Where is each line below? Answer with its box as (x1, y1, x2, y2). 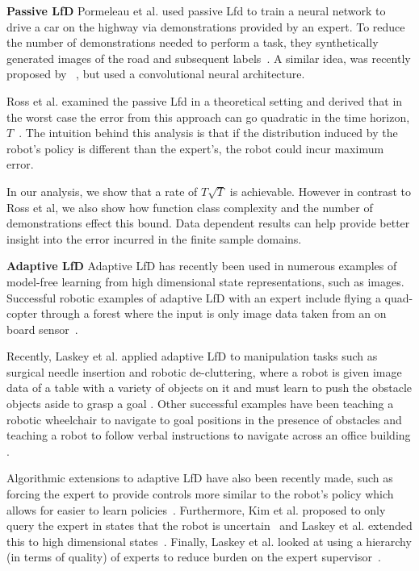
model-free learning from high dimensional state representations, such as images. (6, 273, 404, 290)
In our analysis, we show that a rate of (6, 182, 198, 199)
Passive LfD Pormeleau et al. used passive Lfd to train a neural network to (6, 2, 386, 19)
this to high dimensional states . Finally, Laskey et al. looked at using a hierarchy (6, 532, 412, 549)
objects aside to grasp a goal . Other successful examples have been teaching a (6, 395, 394, 412)
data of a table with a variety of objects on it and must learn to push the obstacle (6, 379, 413, 396)
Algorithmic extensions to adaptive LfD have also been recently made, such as (6, 469, 393, 486)
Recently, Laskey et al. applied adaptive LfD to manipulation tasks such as (6, 348, 378, 365)
